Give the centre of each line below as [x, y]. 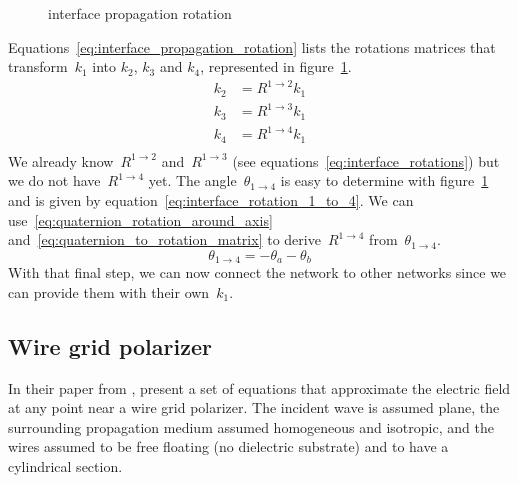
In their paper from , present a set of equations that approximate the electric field [259, 387]
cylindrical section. [65, 465]
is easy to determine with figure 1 [384, 180]
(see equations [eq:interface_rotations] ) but [366, 160]
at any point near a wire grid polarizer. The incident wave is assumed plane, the [254, 407]
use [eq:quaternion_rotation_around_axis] [140, 219]
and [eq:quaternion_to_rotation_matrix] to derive [164, 239]
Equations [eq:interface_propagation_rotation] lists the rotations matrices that [252, 46]
